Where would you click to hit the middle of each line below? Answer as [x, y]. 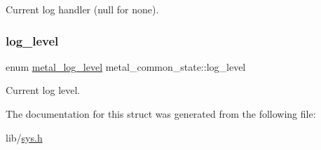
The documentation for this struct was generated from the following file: [161, 114]
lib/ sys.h [24, 137]
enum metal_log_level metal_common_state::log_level [126, 66]
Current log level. [43, 90]
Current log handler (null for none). [82, 9]
